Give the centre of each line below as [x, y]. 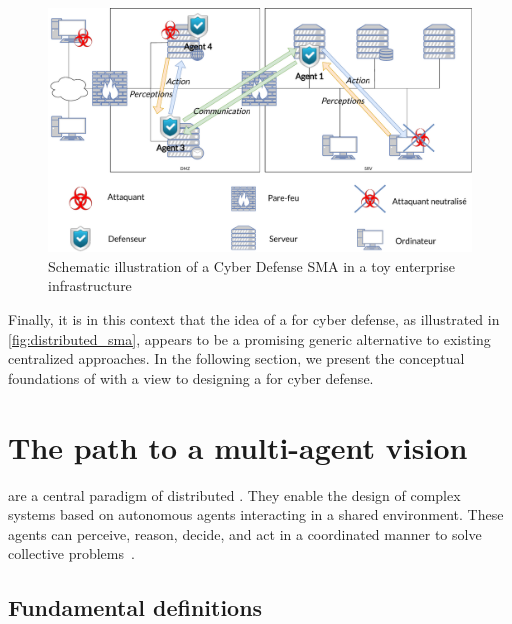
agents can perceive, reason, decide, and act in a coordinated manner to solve [245, 533]
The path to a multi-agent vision [238, 446]
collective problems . [71, 553]
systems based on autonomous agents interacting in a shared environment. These [256, 514]
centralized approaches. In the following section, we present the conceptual [236, 358]
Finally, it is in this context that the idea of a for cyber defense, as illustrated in [254, 319]
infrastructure [90, 285]
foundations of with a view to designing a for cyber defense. [191, 377]
